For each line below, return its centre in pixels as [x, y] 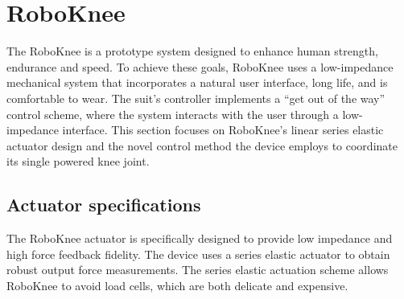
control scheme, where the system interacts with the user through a [173, 114]
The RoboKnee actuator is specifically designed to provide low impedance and [200, 238]
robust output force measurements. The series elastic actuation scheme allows [198, 270]
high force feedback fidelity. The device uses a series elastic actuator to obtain [198, 254]
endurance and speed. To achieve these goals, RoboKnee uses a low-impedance [200, 66]
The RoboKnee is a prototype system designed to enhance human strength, [192, 51]
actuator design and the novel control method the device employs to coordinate [202, 145]
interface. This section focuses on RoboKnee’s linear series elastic [223, 130]
